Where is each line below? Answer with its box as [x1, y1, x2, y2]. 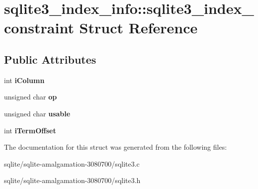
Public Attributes [4, 51, 96, 67]
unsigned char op [4, 92, 57, 102]
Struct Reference [79, 17, 198, 38]
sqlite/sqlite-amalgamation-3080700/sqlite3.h [4, 175, 141, 186]
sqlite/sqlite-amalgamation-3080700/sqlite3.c [4, 158, 140, 169]
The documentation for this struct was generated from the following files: [4, 142, 227, 152]
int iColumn [4, 75, 45, 85]
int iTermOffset [4, 125, 56, 135]
